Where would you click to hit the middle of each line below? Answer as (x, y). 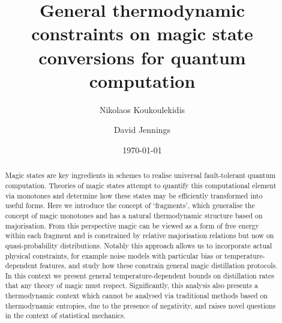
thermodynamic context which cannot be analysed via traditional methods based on (136, 296)
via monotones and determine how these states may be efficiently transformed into (134, 195)
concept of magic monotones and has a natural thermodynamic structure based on (134, 215)
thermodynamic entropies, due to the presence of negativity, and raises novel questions (140, 305)
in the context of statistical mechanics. (65, 315)
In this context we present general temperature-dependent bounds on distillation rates (139, 275)
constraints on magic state (142, 33)
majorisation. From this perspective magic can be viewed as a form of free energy (132, 225)
